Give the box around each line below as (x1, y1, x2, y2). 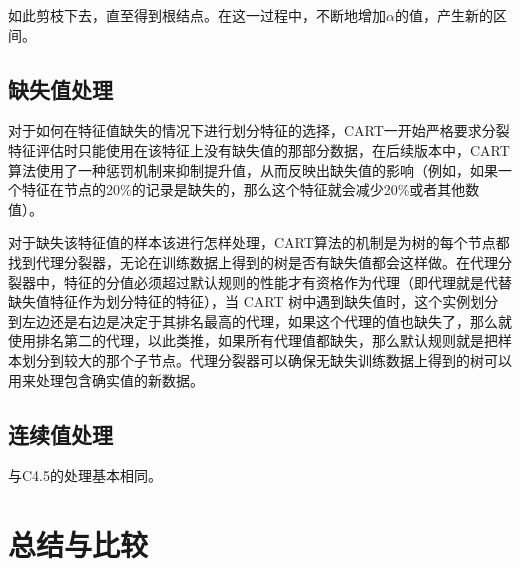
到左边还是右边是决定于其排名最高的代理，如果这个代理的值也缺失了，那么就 (8, 310, 512, 331)
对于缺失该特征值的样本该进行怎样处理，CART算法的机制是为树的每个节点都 (8, 232, 510, 253)
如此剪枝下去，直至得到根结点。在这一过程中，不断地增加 (8, 5, 386, 25)
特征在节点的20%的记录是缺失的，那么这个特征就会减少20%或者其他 (21, 179, 466, 200)
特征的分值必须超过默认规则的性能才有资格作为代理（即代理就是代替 (63, 271, 512, 292)
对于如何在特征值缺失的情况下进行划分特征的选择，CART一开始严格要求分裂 (8, 120, 510, 141)
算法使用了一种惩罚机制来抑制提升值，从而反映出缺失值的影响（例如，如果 (8, 159, 498, 180)
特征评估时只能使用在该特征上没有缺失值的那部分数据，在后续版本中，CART (8, 139, 510, 160)
